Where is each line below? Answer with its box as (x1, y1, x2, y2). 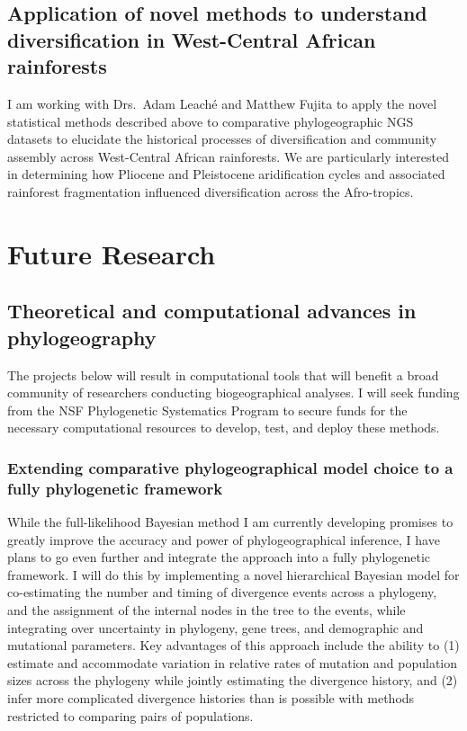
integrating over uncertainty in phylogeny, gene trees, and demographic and (7, 618, 424, 637)
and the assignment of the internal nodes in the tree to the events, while (7, 601, 406, 619)
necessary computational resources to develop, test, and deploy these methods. (7, 418, 440, 437)
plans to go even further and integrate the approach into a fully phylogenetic (7, 548, 431, 566)
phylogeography (7, 323, 157, 351)
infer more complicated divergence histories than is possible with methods (7, 688, 415, 707)
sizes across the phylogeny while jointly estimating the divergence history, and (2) (7, 671, 458, 690)
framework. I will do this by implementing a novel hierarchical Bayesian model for (7, 565, 460, 584)
